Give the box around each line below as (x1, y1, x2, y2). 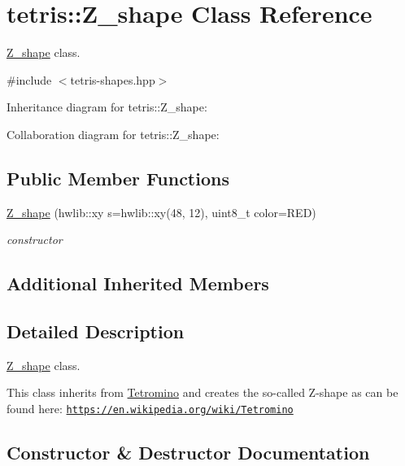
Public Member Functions (7, 165, 229, 190)
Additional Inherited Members (7, 271, 269, 296)
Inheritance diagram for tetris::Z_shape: (7, 98, 207, 115)
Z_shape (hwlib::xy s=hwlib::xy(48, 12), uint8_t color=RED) (7, 203, 316, 220)
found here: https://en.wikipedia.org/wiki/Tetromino (7, 400, 294, 417)
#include (7, 71, 52, 88)
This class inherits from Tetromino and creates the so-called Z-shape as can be (7, 384, 398, 401)
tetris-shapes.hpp (70, 71, 155, 88)
